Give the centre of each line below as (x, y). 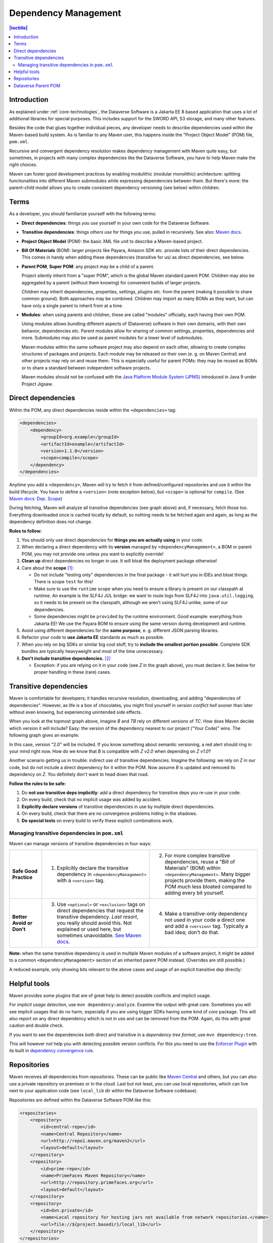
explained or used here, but (89, 929)
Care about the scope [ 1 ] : (48, 568)
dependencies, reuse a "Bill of (200, 862)
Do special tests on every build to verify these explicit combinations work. (98, 820)
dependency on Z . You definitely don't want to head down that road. (79, 774)
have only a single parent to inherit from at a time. (72, 305)
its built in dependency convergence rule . (52, 1051)
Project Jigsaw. (37, 384)
